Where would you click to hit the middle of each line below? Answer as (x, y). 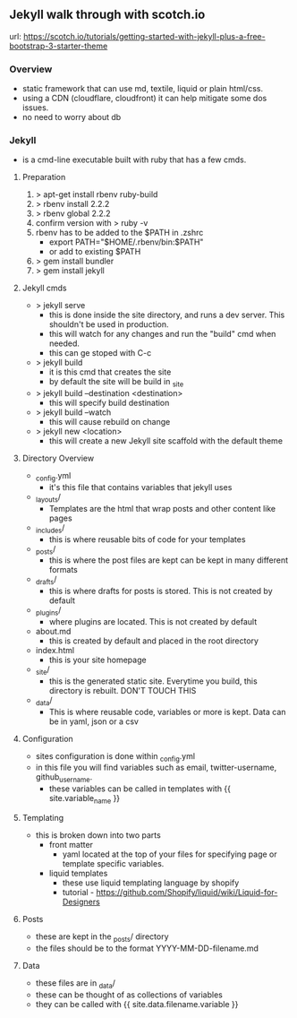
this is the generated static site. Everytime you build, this (153, 681)
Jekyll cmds (44, 288)
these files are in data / (76, 983)
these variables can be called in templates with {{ (140, 789)
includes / (50, 528)
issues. (35, 108)
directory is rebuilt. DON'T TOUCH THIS (123, 690)
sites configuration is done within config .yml (115, 757)
